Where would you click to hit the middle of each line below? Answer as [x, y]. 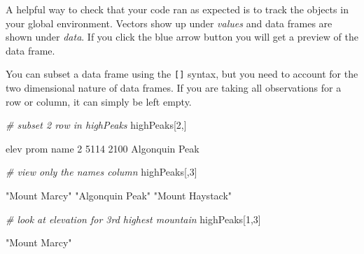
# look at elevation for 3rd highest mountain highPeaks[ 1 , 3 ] [133, 219]
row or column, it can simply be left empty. [99, 101]
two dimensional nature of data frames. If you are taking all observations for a [174, 88]
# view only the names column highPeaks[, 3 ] [101, 172]
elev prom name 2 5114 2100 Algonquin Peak [103, 148]
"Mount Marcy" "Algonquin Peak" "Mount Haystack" [119, 195]
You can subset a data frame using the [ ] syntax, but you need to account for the [182, 74]
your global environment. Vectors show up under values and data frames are [169, 23]
